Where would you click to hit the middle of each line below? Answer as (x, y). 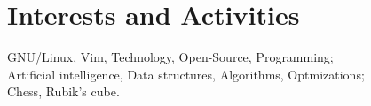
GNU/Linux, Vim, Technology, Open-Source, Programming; (170, 57)
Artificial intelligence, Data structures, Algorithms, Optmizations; (186, 74)
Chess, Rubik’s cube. (63, 91)
